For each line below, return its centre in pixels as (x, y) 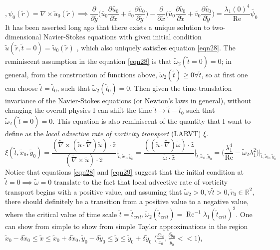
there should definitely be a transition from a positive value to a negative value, (127, 201)
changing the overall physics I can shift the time (79, 110)
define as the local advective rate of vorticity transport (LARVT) (103, 133)
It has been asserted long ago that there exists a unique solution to (108, 27)
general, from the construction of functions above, (81, 74)
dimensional (23, 37)
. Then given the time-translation (181, 88)
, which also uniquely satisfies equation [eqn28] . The (156, 47)
